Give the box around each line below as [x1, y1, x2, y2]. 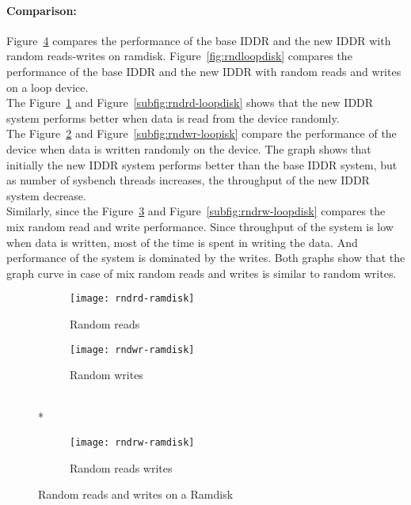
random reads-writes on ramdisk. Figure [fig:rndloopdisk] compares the [6, 47, 352, 64]
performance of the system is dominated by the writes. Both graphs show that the [6, 249, 405, 266]
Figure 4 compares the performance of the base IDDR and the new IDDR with [6, 32, 391, 48]
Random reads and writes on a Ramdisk [38, 486, 234, 503]
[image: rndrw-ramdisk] [70, 436, 195, 448]
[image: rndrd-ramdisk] [70, 293, 195, 305]
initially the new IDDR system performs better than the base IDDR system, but [6, 156, 398, 173]
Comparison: [6, 2, 77, 18]
